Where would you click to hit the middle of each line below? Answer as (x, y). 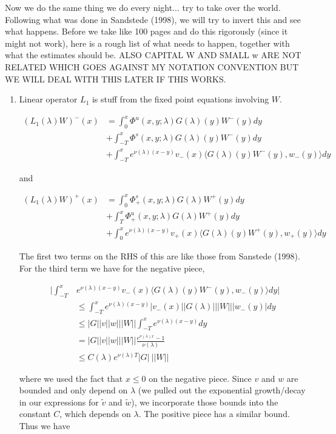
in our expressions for (59, 402)
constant (35, 414)
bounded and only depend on (73, 390)
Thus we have (45, 426)
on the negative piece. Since (200, 378)
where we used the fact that (71, 378)
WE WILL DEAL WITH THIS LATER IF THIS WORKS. (116, 78)
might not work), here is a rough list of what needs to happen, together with (147, 43)
